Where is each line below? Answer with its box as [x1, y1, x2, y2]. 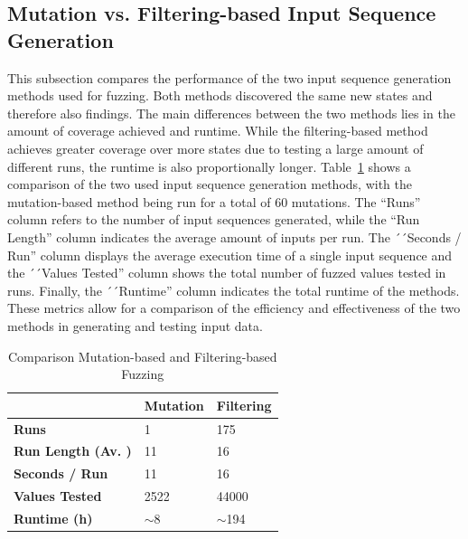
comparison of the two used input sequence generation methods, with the [7, 175, 412, 194]
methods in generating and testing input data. [7, 316, 263, 335]
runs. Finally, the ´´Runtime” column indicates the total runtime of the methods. [7, 280, 460, 299]
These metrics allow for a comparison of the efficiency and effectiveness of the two [7, 298, 461, 317]
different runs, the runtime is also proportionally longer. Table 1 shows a [7, 156, 411, 175]
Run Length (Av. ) [14, 441, 132, 460]
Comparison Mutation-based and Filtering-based [7, 346, 277, 365]
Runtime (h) [14, 508, 93, 527]
